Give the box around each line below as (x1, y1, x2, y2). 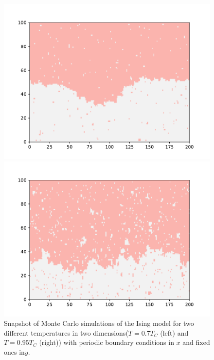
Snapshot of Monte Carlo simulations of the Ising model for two (4, 318, 194, 328)
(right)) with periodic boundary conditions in (39, 337, 174, 347)
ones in (4, 346, 25, 357)
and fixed (182, 337, 210, 347)
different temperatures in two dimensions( (4, 327, 128, 338)
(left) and (160, 327, 189, 338)
